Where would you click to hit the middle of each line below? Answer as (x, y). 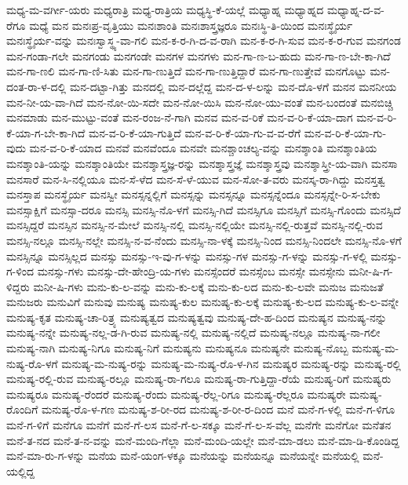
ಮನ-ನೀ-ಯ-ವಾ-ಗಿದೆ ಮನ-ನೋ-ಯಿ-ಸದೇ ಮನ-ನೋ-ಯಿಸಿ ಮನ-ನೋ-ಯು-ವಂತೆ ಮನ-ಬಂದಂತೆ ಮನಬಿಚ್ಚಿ (200, 102)
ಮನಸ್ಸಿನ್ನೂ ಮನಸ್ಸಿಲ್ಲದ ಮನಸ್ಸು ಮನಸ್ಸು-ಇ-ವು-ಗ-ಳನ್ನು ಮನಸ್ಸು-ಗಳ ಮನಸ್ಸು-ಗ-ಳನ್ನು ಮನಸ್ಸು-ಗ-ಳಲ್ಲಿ (187, 255)
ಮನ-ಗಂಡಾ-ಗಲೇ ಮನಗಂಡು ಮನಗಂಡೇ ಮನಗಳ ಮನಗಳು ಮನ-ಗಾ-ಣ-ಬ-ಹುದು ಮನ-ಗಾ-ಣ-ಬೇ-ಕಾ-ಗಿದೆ (199, 55)
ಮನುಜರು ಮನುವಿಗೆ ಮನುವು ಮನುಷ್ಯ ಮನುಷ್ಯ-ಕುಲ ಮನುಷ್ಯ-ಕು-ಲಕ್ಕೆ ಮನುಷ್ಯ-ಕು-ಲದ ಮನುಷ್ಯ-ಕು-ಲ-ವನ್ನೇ (203, 302)
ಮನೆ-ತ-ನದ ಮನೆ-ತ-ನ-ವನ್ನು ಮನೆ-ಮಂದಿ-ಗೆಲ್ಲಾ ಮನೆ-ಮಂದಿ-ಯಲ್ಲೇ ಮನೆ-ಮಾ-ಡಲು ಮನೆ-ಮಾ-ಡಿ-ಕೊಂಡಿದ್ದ (203, 440)
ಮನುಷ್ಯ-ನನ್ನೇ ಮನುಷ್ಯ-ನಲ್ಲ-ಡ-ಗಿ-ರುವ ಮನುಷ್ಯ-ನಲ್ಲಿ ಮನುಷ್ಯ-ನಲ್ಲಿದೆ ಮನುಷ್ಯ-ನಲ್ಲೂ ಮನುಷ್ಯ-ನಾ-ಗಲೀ (193, 332)
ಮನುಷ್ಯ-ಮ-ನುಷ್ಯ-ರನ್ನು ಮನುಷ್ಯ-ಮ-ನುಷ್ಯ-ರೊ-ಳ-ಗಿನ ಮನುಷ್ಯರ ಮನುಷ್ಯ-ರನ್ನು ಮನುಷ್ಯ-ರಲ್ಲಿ (231, 363)
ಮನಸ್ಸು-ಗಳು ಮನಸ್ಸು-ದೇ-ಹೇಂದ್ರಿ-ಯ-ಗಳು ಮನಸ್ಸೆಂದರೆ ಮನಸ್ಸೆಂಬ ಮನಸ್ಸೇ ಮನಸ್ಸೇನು (191, 271)
